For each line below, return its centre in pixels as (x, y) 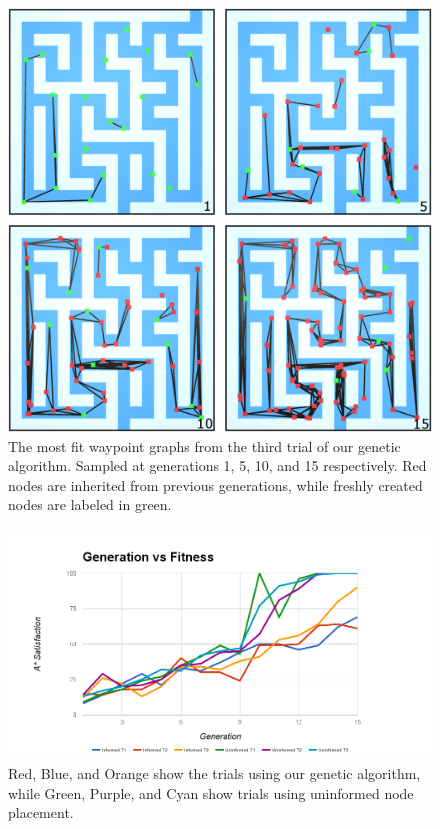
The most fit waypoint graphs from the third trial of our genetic (204, 445)
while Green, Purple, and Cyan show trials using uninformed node (211, 792)
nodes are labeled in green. (90, 504)
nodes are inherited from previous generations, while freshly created (215, 484)
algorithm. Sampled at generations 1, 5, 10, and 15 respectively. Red (217, 465)
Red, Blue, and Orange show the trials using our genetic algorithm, (214, 773)
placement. (41, 812)
